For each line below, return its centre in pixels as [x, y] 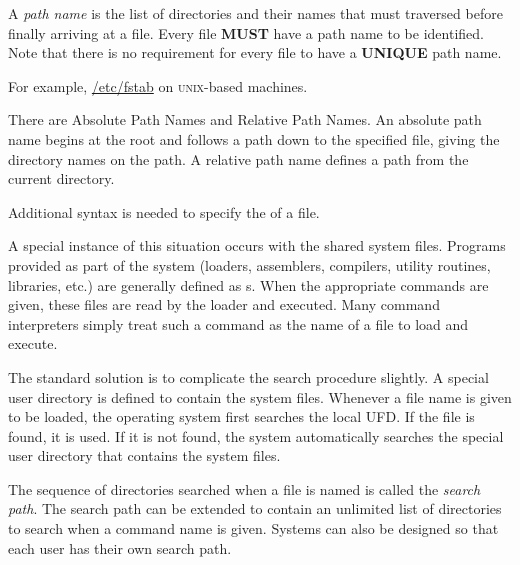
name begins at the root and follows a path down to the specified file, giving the [254, 138]
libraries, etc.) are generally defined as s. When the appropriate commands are [248, 284]
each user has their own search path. [120, 547]
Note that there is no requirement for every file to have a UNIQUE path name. [255, 52]
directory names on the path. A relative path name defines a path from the [238, 158]
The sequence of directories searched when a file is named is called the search [244, 488]
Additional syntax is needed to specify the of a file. [164, 211]
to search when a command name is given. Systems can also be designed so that [253, 528]
